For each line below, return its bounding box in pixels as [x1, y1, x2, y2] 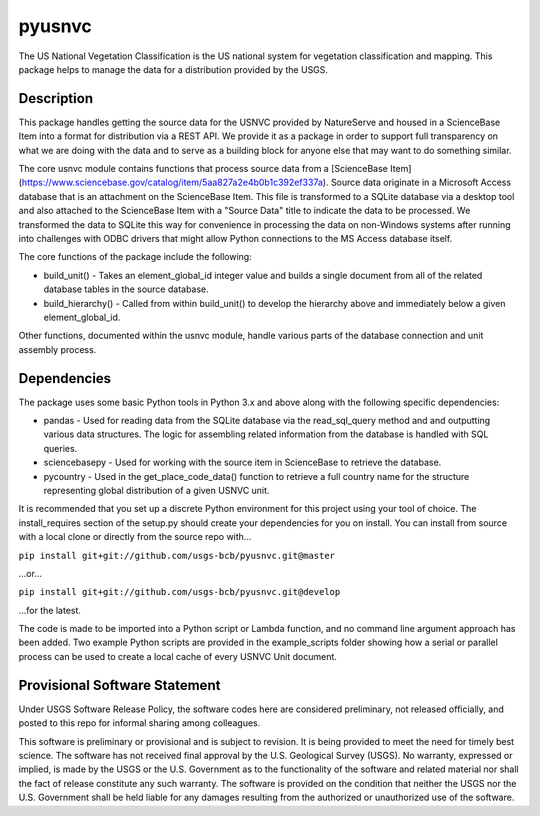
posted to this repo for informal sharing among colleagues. [18, 717, 261, 729]
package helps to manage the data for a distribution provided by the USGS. [18, 63, 329, 75]
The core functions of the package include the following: [18, 251, 252, 263]
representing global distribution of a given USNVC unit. [43, 484, 270, 496]
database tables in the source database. [43, 283, 209, 295]
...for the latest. [18, 604, 82, 616]
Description [18, 90, 94, 107]
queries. [43, 442, 78, 454]
